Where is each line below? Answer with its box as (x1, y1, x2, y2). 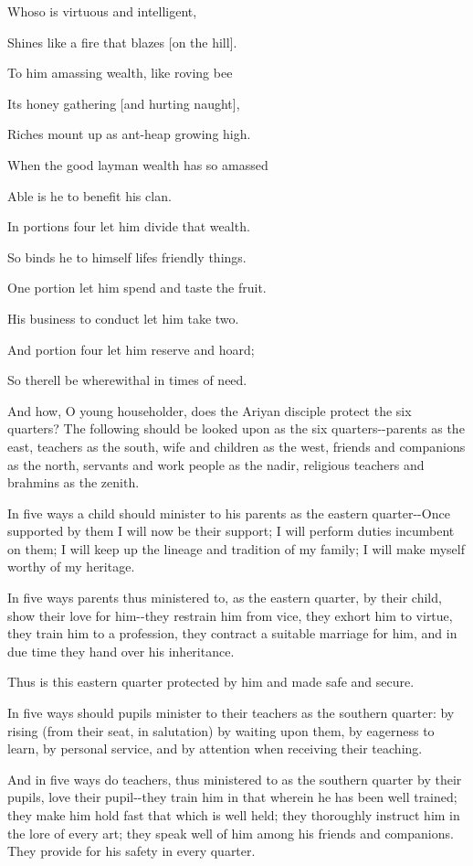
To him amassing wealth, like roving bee (7, 63, 233, 82)
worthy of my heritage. (7, 557, 135, 576)
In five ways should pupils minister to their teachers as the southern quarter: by (7, 703, 455, 722)
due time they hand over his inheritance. (7, 641, 235, 660)
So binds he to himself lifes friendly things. (7, 247, 247, 266)
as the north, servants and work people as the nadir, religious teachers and (7, 454, 425, 474)
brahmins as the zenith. (7, 473, 140, 492)
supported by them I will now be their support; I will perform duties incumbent (7, 521, 455, 540)
